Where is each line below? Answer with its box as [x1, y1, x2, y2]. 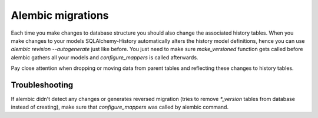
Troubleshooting [11, 80, 74, 90]
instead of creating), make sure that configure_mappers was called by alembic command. [11, 103, 229, 111]
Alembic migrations [11, 9, 109, 22]
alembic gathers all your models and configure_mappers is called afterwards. [11, 53, 198, 61]
